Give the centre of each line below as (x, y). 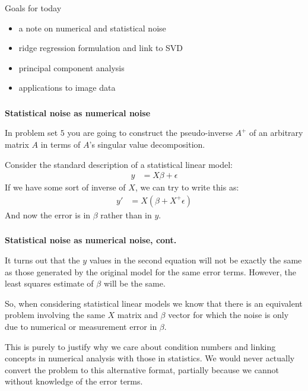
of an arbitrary (276, 133)
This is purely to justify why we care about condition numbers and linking (140, 346)
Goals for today (33, 7)
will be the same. (134, 283)
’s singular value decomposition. (147, 144)
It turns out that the (42, 260)
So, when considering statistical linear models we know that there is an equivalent (154, 303)
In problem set (31, 133)
